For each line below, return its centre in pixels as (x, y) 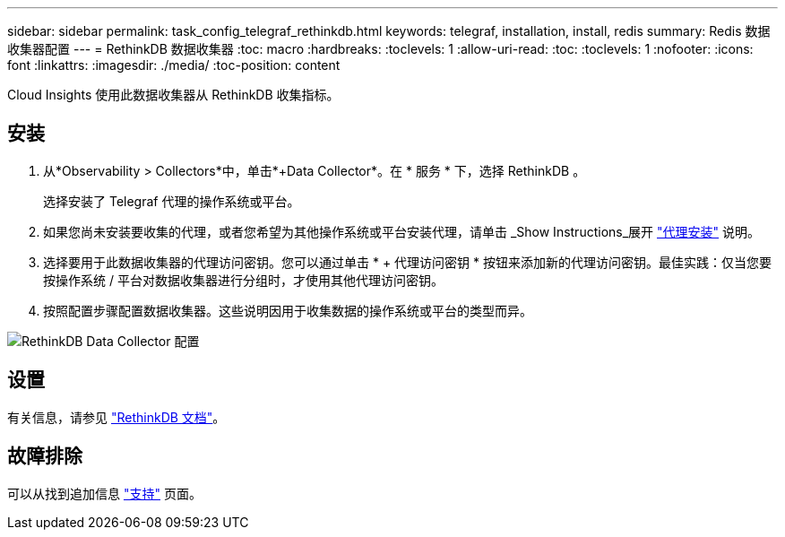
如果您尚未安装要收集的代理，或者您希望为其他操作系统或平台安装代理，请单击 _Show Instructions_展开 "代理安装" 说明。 (401, 231)
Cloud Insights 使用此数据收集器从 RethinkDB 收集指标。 (173, 95)
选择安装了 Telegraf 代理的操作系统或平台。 (172, 201)
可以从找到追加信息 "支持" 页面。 (104, 493)
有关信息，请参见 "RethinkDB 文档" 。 (116, 417)
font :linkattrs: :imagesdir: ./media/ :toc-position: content (174, 65)
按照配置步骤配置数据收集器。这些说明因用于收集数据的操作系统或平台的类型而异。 (288, 310)
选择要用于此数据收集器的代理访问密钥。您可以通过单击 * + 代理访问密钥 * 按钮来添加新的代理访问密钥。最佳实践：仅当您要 (407, 262)
